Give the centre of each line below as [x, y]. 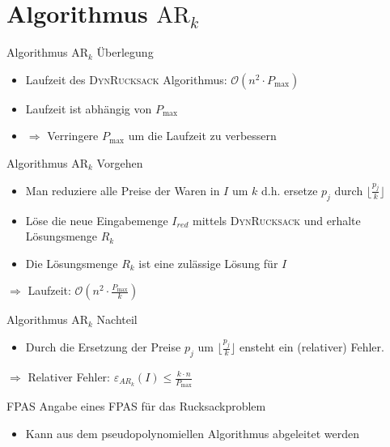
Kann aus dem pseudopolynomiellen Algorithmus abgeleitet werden [192, 433]
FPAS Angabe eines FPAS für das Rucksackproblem [136, 406]
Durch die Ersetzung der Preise [103, 347]
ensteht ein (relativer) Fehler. [312, 347]
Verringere [73, 136]
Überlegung [125, 52]
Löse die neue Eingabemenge [97, 220]
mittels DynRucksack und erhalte [277, 220]
